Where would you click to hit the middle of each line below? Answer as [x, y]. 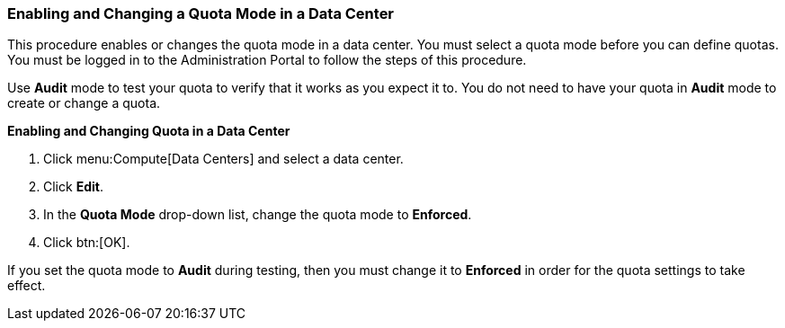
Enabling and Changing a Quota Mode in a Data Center [201, 13]
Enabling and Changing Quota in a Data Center [149, 131]
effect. [27, 286]
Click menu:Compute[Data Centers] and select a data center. [223, 159]
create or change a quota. [84, 103]
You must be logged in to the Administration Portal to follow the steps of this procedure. [267, 60]
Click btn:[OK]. [87, 243]
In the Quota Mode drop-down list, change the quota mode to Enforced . [258, 215]
